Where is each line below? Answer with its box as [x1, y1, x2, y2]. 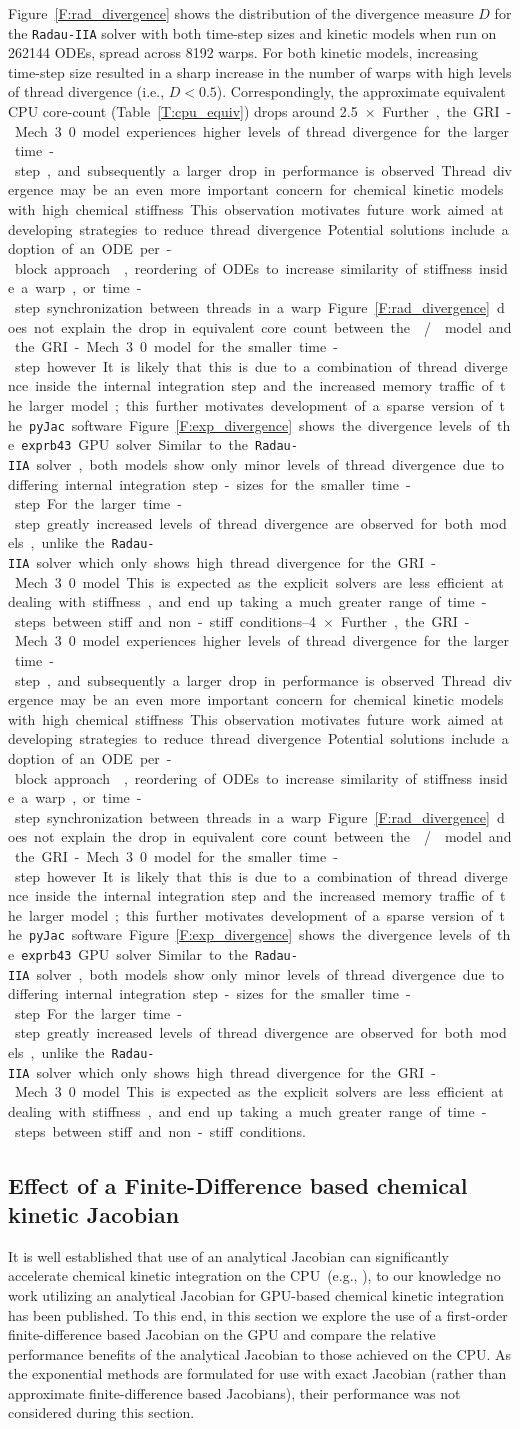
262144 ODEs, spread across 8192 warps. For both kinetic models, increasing [8, 42, 478, 63]
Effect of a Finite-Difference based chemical [8, 1169, 468, 1200]
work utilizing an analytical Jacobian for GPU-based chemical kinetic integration [8, 1284, 505, 1305]
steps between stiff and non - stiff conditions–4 [14, 610, 316, 631]
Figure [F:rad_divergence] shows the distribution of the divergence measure [8, 3, 474, 23]
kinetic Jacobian [8, 1198, 180, 1229]
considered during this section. [8, 1402, 195, 1423]
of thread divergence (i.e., [8, 81, 165, 102]
